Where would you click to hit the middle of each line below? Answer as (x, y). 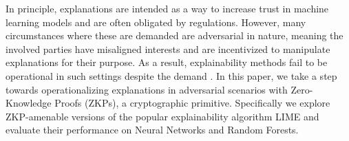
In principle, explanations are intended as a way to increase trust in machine (167, 8)
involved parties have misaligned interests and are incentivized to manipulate (168, 48)
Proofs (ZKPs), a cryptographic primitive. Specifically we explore (192, 103)
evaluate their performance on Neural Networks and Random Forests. (152, 130)
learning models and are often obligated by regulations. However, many (156, 22)
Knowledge (29, 103)
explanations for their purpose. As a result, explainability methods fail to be (167, 62)
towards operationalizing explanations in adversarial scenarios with (147, 89)
